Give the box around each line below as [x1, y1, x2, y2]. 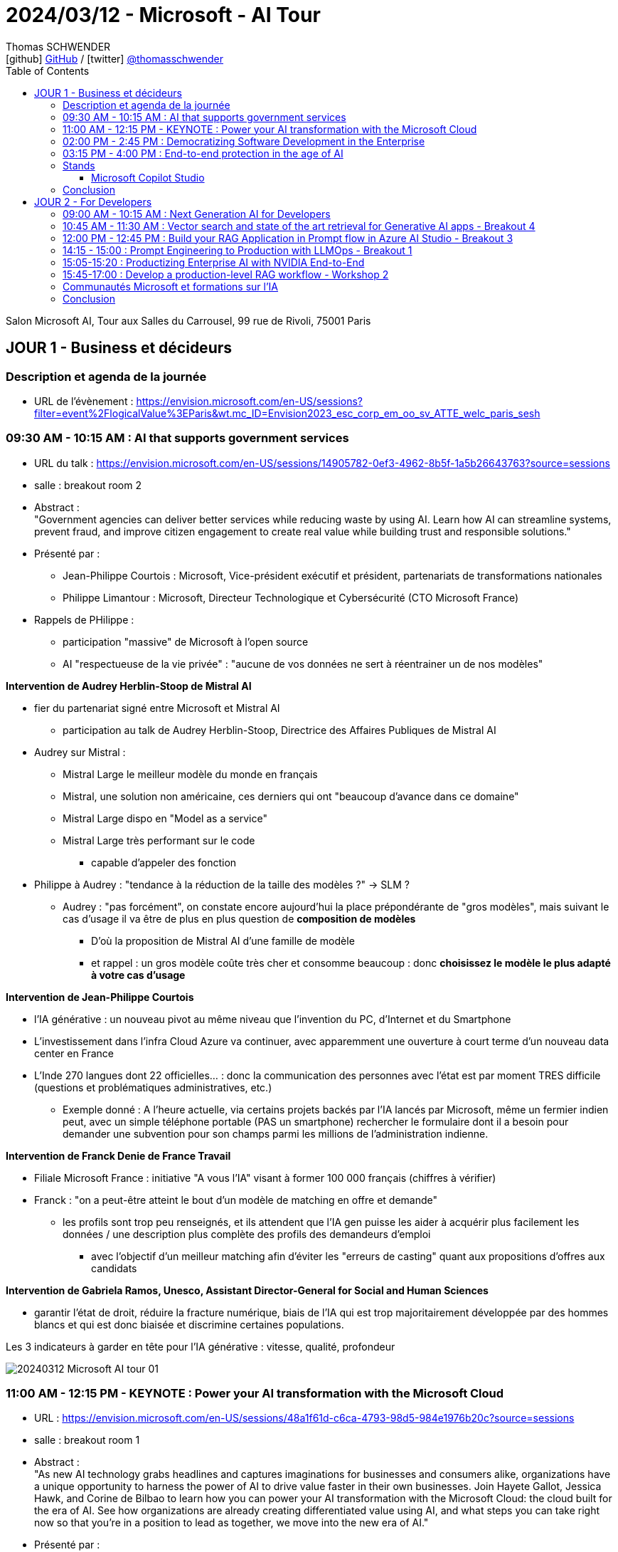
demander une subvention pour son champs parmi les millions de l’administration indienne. [63, 1127, 489, 1140]
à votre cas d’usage [91, 968, 186, 981]
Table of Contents [6, 64, 90, 77]
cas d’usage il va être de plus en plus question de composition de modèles [63, 912, 416, 925]
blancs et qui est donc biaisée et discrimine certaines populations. [34, 1318, 344, 1331]
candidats [91, 1262, 137, 1274]
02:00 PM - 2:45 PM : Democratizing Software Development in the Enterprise [63, 135, 425, 147]
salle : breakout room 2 [34, 478, 142, 491]
